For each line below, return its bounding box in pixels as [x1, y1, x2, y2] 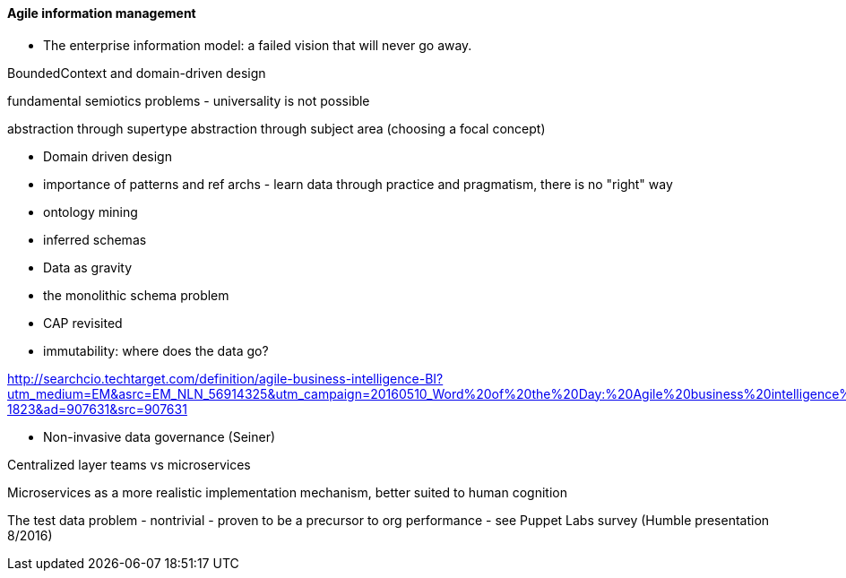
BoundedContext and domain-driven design [7, 65, 266, 81]
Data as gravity [43, 259, 133, 275]
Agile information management [7, 5, 196, 21]
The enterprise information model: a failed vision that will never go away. [43, 37, 472, 53]
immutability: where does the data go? [43, 342, 269, 358]
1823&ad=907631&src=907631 [7, 401, 187, 417]
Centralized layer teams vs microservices [7, 456, 251, 472]
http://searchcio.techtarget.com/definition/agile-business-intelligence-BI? [7, 370, 444, 386]
